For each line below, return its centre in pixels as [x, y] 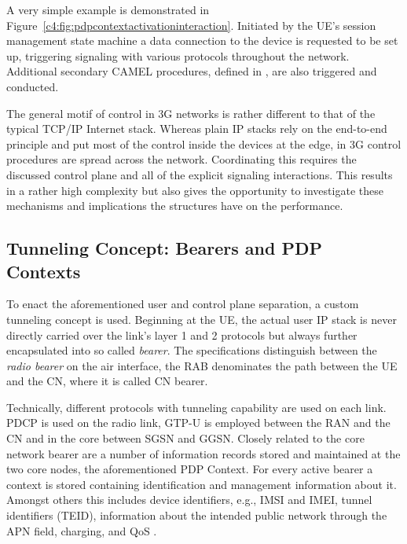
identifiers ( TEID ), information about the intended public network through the [197, 515]
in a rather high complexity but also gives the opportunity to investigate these [195, 190]
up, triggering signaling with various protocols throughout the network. [178, 55]
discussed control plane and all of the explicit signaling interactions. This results [200, 174]
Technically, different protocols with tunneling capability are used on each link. [196, 407]
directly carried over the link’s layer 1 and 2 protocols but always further [182, 334]
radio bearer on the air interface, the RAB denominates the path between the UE [202, 365]
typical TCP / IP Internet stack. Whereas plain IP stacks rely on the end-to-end [197, 129]
